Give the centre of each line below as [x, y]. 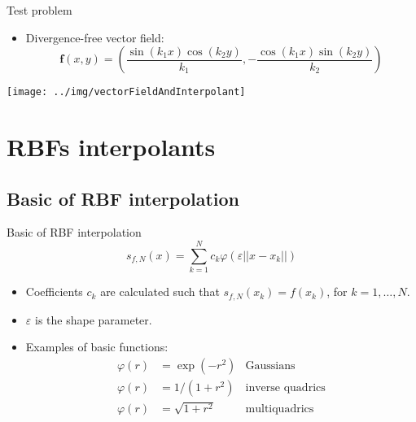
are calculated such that [160, 291]
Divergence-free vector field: [95, 37]
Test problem [39, 10]
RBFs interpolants [111, 147]
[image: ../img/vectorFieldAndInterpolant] [126, 92]
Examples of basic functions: [97, 347]
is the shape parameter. [93, 319]
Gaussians [270, 365]
